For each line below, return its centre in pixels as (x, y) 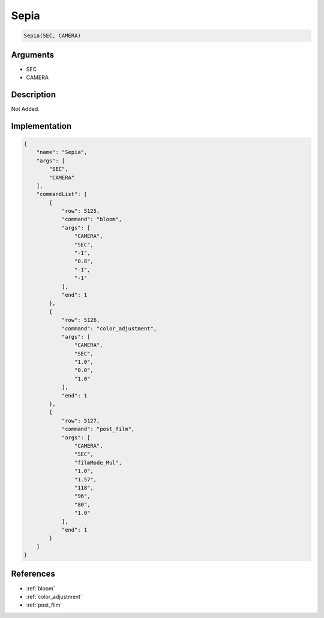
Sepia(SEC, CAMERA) (52, 36)
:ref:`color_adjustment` (54, 596)
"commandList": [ (62, 194)
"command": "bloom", (92, 219)
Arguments (33, 55)
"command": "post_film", (98, 429)
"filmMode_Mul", (98, 462)
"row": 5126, (81, 320)
